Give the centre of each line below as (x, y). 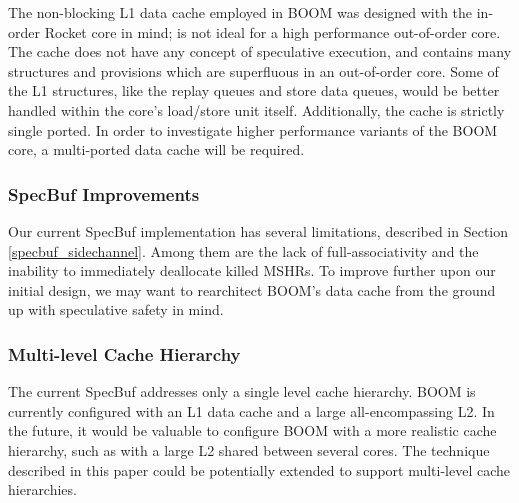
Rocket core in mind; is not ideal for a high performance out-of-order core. (272, 31)
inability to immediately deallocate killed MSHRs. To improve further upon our (252, 270)
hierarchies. (42, 489)
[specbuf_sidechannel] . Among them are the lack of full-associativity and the (243, 250)
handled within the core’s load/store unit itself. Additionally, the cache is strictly (256, 109)
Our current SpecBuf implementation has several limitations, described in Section (258, 230)
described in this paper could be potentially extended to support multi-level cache (259, 469)
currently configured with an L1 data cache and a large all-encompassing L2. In (251, 410)
